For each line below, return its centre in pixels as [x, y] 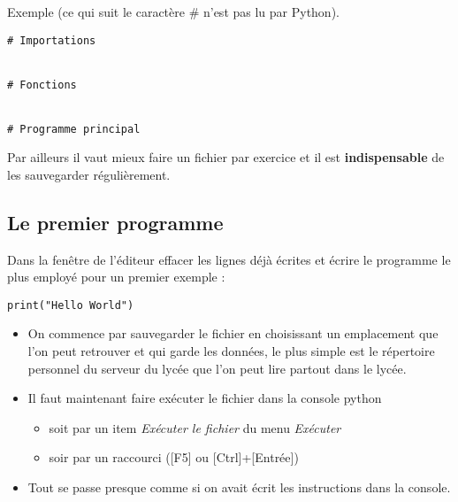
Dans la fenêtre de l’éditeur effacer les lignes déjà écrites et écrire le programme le [229, 259]
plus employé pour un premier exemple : [116, 277]
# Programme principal [74, 129]
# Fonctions [42, 85]
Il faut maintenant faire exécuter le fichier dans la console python [205, 398]
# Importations [52, 40]
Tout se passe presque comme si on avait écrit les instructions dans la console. [239, 487]
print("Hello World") [71, 305]
